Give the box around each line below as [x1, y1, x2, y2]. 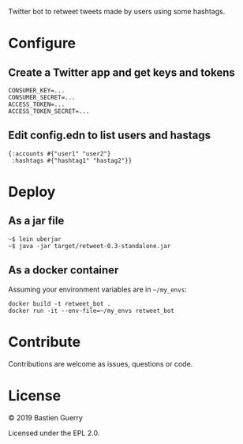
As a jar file [8, 214, 65, 228]
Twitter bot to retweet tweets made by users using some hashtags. [8, 7, 226, 16]
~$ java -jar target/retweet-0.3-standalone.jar [8, 242, 171, 250]
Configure [8, 35, 77, 52]
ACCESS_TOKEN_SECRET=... [8, 107, 90, 115]
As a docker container [8, 264, 119, 277]
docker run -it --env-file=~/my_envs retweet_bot [8, 307, 175, 314]
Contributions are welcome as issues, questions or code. [8, 359, 193, 368]
